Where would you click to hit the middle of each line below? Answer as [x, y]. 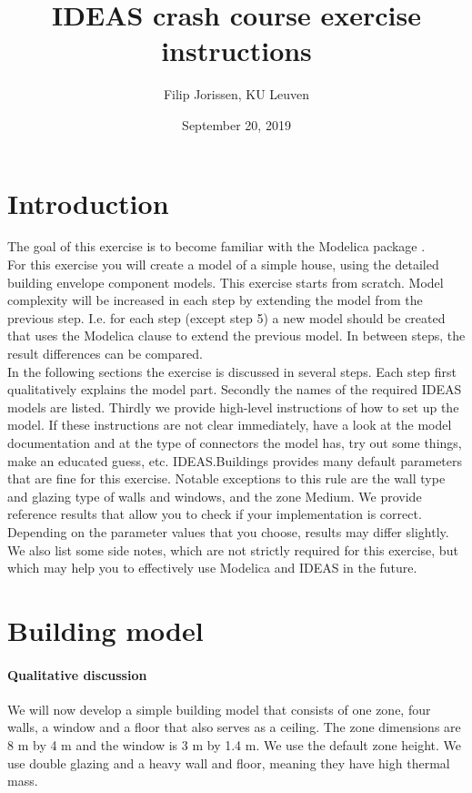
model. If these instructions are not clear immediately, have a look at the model [230, 425]
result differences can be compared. [105, 353]
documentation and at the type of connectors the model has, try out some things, [235, 442]
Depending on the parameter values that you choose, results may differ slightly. [228, 531]
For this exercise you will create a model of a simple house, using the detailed [223, 264]
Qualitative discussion [77, 674]
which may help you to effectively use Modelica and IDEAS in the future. [212, 568]
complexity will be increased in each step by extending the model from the [215, 300]
